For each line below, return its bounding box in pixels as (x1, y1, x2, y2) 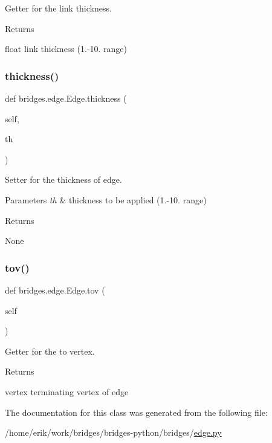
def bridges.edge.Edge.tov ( (5, 283, 105, 296)
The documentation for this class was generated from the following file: (5, 405, 268, 418)
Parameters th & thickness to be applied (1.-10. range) (5, 193, 207, 206)
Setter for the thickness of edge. (5, 173, 122, 186)
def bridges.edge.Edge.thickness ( (5, 92, 127, 104)
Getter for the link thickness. (5, 2, 112, 14)
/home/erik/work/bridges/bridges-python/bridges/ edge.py (5, 426, 222, 439)
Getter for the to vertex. (5, 344, 95, 357)
